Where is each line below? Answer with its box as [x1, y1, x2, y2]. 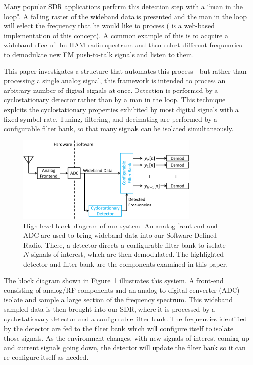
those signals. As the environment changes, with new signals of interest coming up [4, 333, 249, 343]
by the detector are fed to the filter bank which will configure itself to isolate [4, 323, 234, 333]
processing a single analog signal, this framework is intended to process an [4, 75, 226, 86]
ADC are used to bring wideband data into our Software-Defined [23, 230, 217, 240]
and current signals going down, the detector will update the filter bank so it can [4, 342, 246, 352]
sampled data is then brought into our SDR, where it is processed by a [4, 304, 215, 314]
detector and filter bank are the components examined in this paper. [23, 259, 228, 269]
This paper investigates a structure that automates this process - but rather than [4, 66, 247, 76]
